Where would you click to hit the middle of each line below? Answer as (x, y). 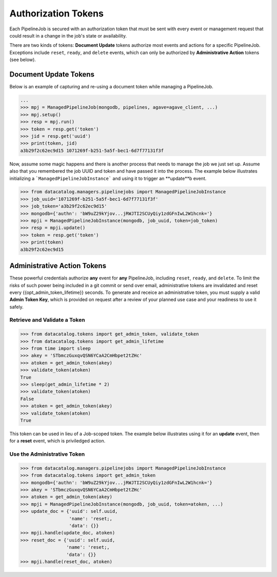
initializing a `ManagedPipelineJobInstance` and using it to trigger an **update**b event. (108, 178)
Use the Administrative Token (47, 454)
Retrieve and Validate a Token (47, 320)
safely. (16, 307)
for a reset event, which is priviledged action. (57, 441)
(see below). (23, 60)
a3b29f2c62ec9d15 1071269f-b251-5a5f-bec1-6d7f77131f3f (92, 151)
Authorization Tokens (56, 13)
